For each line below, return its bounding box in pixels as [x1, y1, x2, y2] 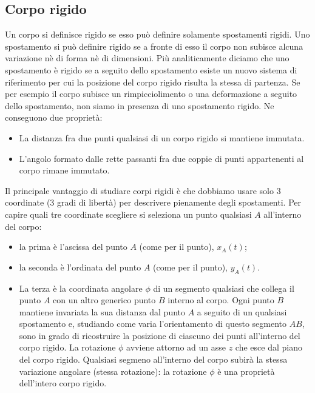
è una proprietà [217, 364, 275, 377]
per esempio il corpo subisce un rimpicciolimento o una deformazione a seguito [5, 87, 297, 100]
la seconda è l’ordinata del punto [19, 260, 141, 273]
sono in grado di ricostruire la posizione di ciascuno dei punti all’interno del [19, 329, 300, 341]
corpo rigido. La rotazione [19, 341, 116, 354]
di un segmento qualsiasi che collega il [153, 281, 294, 294]
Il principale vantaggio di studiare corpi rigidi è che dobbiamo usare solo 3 [5, 184, 281, 196]
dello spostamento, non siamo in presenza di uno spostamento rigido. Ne [5, 99, 274, 112]
